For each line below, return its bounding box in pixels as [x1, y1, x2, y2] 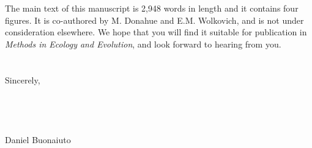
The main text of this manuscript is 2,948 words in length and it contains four [5, 2, 299, 14]
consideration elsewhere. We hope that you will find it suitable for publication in [5, 26, 307, 38]
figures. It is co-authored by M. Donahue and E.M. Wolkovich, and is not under [5, 13, 304, 26]
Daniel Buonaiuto [5, 133, 71, 146]
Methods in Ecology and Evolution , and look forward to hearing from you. [5, 37, 281, 50]
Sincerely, [5, 73, 40, 86]
